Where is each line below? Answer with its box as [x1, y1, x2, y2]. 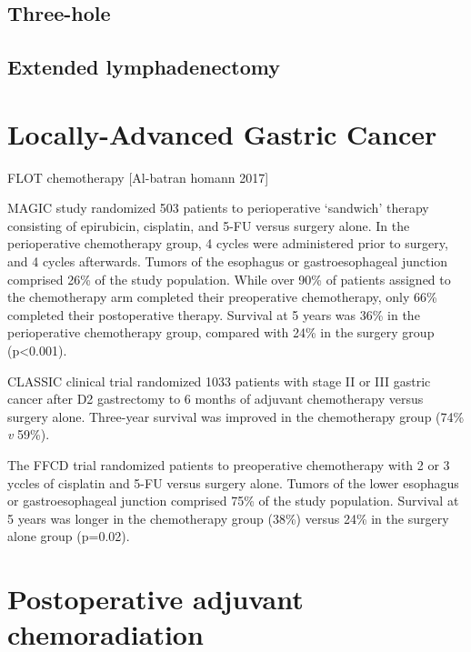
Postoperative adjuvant [7, 580, 304, 617]
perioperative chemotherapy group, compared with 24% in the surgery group [7, 323, 435, 342]
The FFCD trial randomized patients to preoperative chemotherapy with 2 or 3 [7, 456, 450, 474]
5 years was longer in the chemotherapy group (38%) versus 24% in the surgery [7, 508, 449, 527]
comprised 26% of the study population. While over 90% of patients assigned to [7, 269, 451, 288]
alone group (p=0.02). [7, 527, 130, 546]
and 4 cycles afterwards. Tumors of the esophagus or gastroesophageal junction [7, 252, 448, 271]
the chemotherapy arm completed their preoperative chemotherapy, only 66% [7, 287, 437, 306]
